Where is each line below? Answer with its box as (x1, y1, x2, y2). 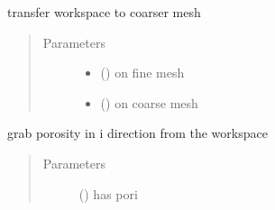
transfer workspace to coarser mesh (7, 3, 201, 21)
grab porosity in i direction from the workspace (7, 123, 268, 142)
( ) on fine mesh (100, 63, 185, 82)
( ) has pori (78, 184, 138, 203)
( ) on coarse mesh (100, 93, 198, 112)
